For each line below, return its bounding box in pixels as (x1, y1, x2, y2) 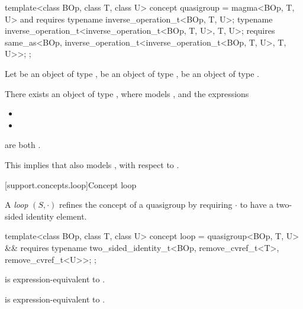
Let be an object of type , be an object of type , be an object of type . (5, 67, 259, 79)
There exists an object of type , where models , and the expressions (5, 87, 249, 99)
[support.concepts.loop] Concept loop (5, 178, 137, 191)
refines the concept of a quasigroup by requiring (59, 198, 233, 211)
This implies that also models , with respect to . (5, 158, 179, 170)
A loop (5, 198, 28, 211)
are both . (5, 139, 41, 151)
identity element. (25, 210, 87, 222)
